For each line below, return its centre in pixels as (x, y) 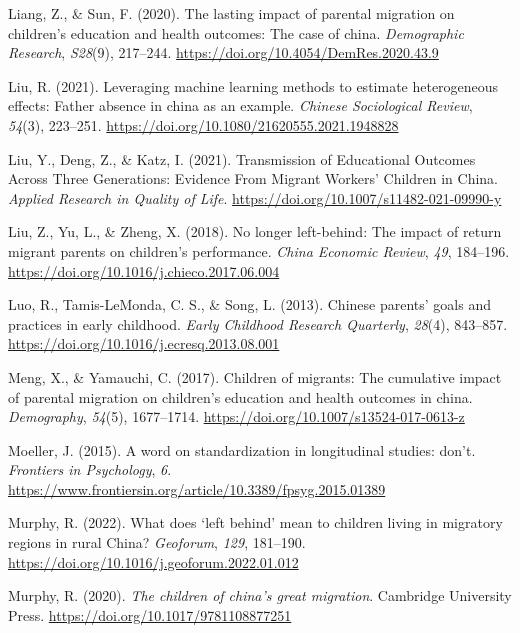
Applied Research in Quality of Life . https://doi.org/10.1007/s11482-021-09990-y (255, 197)
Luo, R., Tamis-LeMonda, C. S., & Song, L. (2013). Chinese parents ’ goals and (249, 304)
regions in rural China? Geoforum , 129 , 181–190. (157, 542)
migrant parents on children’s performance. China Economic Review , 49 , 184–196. (259, 250)
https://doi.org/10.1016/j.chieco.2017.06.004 (144, 270)
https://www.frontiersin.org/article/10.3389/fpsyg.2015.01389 (197, 488)
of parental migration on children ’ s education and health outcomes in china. (240, 396)
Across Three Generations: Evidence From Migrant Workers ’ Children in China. (253, 178)
